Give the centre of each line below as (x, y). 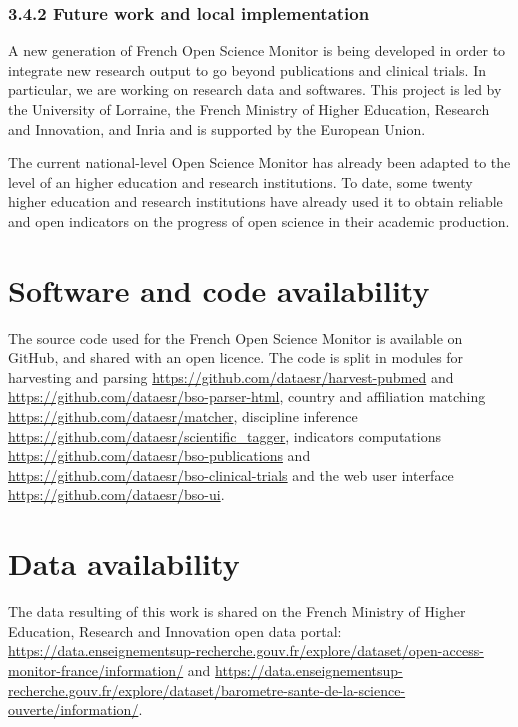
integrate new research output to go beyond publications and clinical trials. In (247, 69)
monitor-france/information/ (96, 669)
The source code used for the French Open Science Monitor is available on (235, 337)
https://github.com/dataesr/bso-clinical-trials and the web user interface (231, 474)
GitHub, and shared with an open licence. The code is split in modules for (236, 357)
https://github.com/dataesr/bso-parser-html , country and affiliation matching (247, 396)
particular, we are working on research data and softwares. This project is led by (255, 89)
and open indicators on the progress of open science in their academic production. (259, 220)
